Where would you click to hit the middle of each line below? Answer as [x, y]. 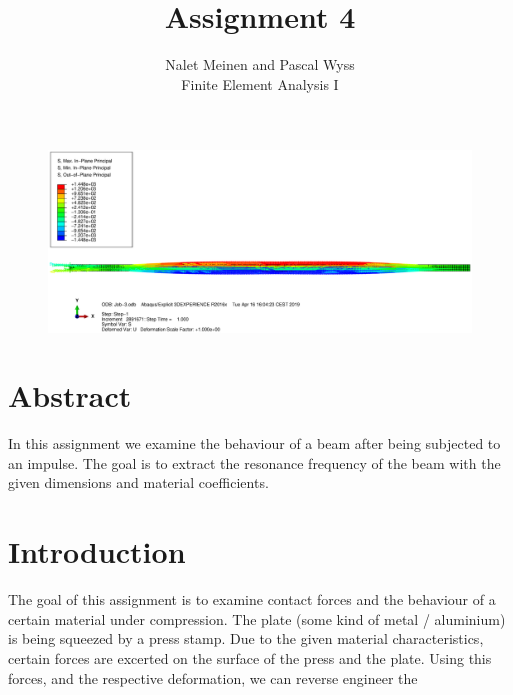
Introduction [97, 551]
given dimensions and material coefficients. [138, 482]
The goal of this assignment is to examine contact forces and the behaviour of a [252, 599]
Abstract [70, 395]
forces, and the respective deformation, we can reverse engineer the [213, 677]
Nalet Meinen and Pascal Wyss [260, 64]
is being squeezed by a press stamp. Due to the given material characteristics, [246, 638]
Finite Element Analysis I [260, 83]
